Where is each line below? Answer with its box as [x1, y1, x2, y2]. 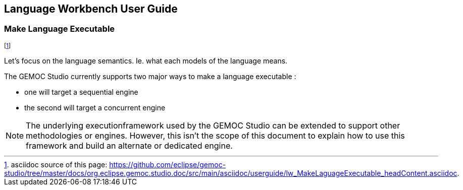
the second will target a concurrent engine [24, 103, 166, 112]
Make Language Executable [4, 24, 115, 34]
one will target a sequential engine [24, 87, 138, 96]
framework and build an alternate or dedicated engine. [26, 140, 233, 151]
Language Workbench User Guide [4, 3, 178, 15]
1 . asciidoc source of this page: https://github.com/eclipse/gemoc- [4, 160, 226, 169]
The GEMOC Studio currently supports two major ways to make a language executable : [4, 72, 296, 81]
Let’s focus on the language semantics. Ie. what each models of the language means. [4, 56, 288, 65]
